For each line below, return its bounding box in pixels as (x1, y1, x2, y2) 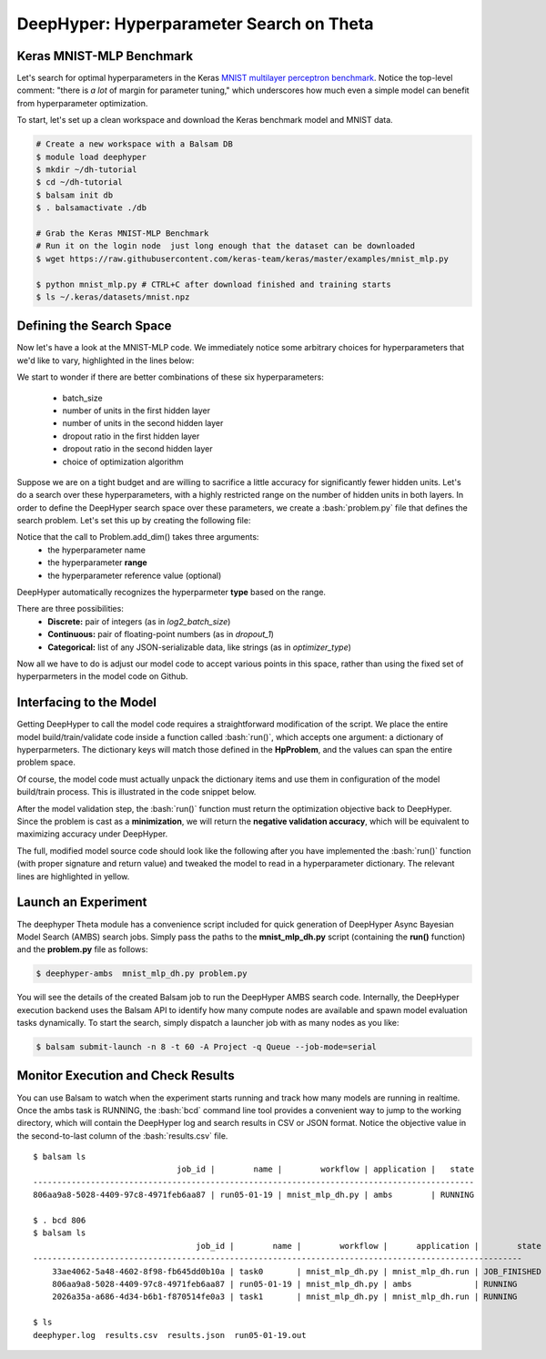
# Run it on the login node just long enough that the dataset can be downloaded (35, 241, 416, 251)
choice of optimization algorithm (62, 456, 184, 467)
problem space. (16, 756, 76, 768)
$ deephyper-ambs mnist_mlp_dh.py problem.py (35, 969, 248, 979)
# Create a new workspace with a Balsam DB (35, 139, 234, 149)
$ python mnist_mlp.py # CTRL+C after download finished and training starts (35, 279, 391, 289)
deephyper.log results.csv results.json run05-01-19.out (33, 1330, 307, 1340)
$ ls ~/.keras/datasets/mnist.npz (35, 291, 190, 302)
